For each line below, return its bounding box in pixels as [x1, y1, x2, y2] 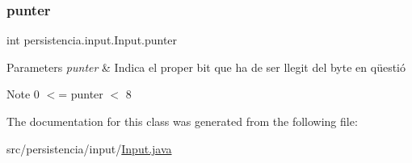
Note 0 [6, 86, 40, 102]
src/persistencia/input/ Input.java [6, 140, 172, 157]
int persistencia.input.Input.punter [6, 31, 178, 48]
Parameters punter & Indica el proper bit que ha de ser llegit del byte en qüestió [6, 58, 406, 75]
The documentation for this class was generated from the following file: [6, 113, 358, 129]
